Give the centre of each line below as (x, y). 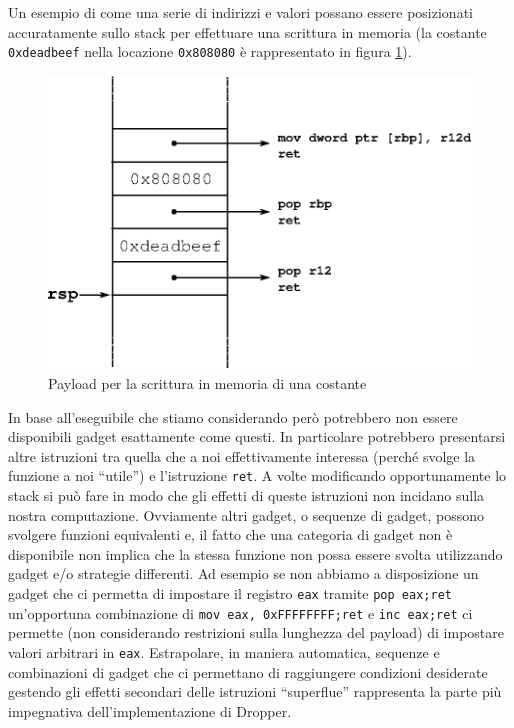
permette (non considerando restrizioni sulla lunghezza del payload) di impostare (256, 632)
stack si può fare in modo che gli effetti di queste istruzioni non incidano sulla (246, 495)
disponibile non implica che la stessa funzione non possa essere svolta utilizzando (255, 553)
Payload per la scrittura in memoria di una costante (207, 383)
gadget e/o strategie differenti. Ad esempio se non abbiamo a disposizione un (243, 573)
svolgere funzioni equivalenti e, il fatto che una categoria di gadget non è (230, 534)
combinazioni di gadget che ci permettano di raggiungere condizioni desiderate (248, 671)
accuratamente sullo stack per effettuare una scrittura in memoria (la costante (247, 31)
